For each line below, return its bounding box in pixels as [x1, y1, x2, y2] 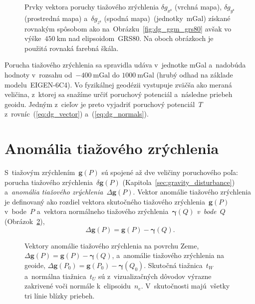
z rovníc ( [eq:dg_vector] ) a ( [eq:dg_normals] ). [4, 108, 149, 119]
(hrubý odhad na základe [156, 69, 233, 79]
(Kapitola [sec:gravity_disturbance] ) [122, 176, 235, 187]
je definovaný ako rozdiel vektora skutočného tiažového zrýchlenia [4, 196, 205, 206]
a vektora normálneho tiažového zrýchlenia [36, 206, 169, 216]
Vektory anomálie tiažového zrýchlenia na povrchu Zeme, [24, 240, 199, 250]
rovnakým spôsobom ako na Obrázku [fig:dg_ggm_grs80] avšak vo [24, 23, 232, 33]
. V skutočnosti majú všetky [141, 280, 230, 291]
